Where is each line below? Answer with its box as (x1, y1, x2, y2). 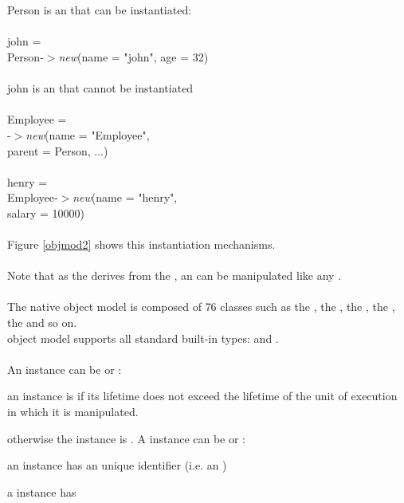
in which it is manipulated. (7, 403, 139, 420)
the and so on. (7, 314, 77, 331)
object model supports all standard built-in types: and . (7, 329, 279, 346)
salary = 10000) (7, 204, 84, 221)
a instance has (7, 483, 76, 500)
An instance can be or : (7, 360, 122, 377)
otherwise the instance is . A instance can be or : (7, 430, 246, 446)
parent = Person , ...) (7, 142, 108, 159)
